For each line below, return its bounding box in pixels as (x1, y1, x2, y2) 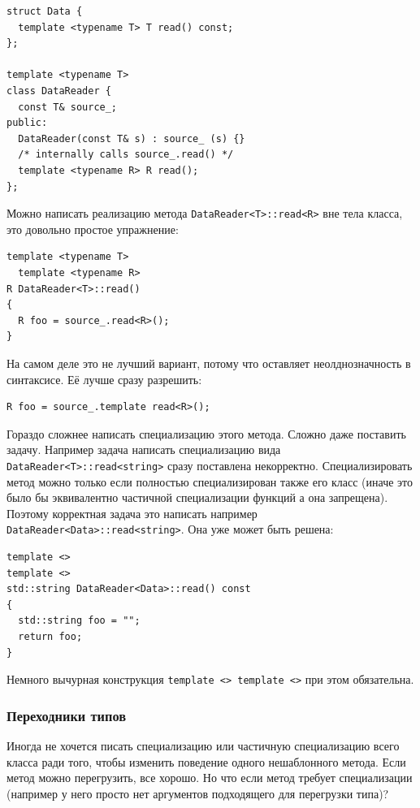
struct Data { (6, 6, 83, 17)
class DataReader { (6, 84, 111, 97)
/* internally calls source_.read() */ (18, 149, 234, 161)
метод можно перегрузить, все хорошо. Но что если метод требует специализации (6, 769, 413, 786)
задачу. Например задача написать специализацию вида (6, 441, 281, 458)
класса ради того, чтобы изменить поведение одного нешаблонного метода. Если (6, 753, 406, 770)
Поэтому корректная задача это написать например (6, 504, 258, 521)
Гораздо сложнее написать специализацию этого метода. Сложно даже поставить (6, 425, 406, 442)
